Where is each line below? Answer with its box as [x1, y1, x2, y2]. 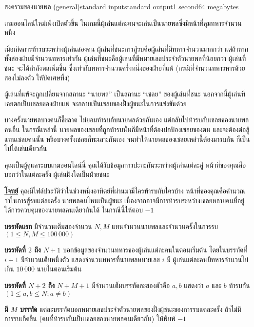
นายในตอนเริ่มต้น [37, 264, 82, 274]
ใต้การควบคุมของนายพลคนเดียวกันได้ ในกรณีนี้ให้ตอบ [4, 205, 143, 215]
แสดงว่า [184, 280, 204, 290]
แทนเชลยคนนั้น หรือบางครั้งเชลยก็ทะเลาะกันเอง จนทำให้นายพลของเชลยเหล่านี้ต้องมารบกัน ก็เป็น [4, 134, 250, 144]
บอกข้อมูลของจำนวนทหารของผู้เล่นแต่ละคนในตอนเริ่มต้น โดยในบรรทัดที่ [63, 245, 248, 255]
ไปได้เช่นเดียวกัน [4, 143, 47, 154]
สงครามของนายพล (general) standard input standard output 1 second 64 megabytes [4, 1, 239, 11]
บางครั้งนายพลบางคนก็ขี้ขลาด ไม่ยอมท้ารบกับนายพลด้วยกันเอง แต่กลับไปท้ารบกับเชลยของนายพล [4, 115, 249, 125]
